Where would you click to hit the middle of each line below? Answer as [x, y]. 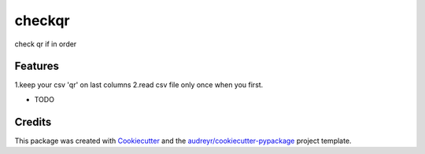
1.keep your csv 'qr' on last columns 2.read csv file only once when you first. [139, 85]
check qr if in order [46, 44]
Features [37, 66]
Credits [33, 122]
